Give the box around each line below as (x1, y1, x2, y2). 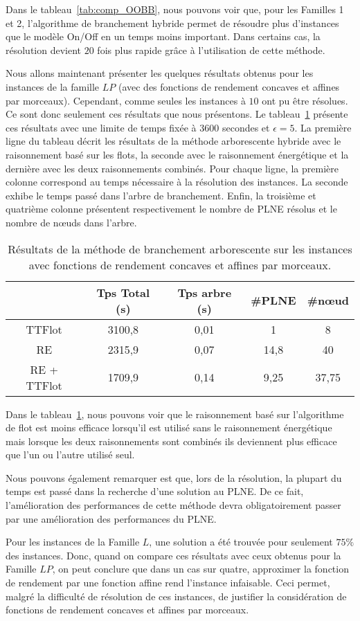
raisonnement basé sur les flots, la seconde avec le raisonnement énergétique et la (6, 147, 349, 161)
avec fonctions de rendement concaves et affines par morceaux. (28, 256, 332, 273)
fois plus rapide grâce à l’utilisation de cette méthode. (97, 42, 325, 57)
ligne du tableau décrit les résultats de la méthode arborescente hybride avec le (6, 134, 341, 148)
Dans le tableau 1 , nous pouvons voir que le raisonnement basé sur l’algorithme (6, 406, 344, 421)
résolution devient (6, 42, 82, 57)
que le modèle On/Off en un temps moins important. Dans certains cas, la (6, 29, 321, 44)
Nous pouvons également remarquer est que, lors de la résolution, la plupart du (6, 470, 342, 485)
